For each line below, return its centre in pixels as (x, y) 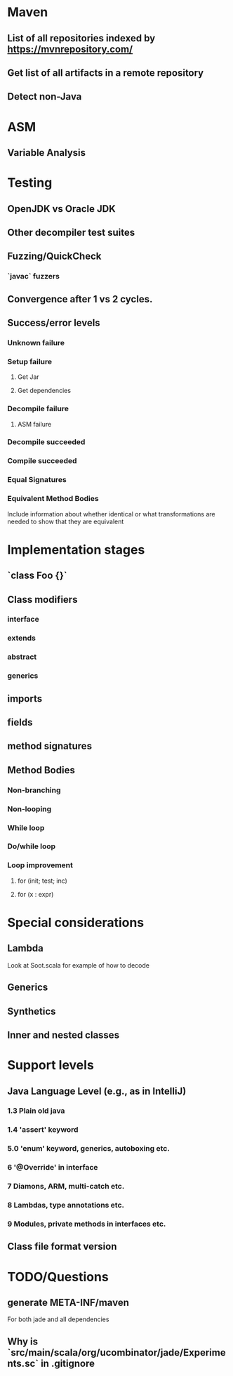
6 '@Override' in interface (53, 1168)
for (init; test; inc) (42, 881)
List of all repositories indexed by (81, 38)
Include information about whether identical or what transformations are (111, 514)
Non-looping (29, 809)
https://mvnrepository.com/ (70, 49)
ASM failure (34, 424)
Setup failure (30, 361)
